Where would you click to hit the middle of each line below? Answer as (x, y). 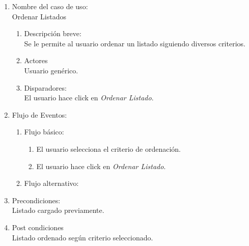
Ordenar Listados (39, 16)
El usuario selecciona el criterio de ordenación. (109, 148)
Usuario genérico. (51, 70)
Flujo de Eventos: (39, 114)
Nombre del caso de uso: (50, 6)
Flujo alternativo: (51, 183)
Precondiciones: (36, 200)
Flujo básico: (44, 132)
